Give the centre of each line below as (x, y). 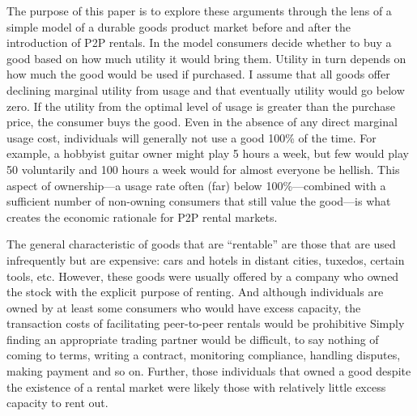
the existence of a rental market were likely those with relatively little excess (196, 386)
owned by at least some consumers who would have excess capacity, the (184, 307)
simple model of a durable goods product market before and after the (179, 26)
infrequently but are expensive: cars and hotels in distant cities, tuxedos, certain (206, 259)
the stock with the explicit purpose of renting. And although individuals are (195, 292)
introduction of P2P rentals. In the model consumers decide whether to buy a (199, 42)
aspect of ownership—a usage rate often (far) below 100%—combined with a (196, 185)
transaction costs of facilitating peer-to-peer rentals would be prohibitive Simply (206, 323)
